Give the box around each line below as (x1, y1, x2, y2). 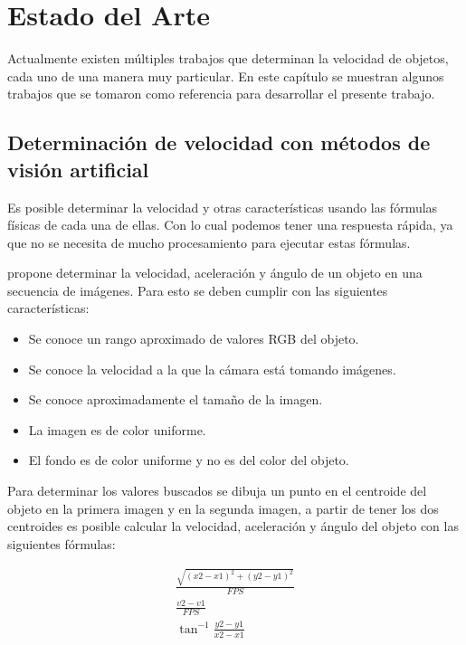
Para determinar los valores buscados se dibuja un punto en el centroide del (7, 481, 427, 500)
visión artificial (7, 155, 149, 183)
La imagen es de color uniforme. (28, 420, 206, 439)
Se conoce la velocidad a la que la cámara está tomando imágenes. (28, 359, 396, 378)
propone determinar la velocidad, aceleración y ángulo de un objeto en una (7, 263, 423, 282)
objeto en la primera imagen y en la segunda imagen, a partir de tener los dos (7, 498, 439, 517)
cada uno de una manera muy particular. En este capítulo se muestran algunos (7, 66, 444, 85)
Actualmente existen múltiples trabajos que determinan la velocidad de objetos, (7, 49, 449, 68)
